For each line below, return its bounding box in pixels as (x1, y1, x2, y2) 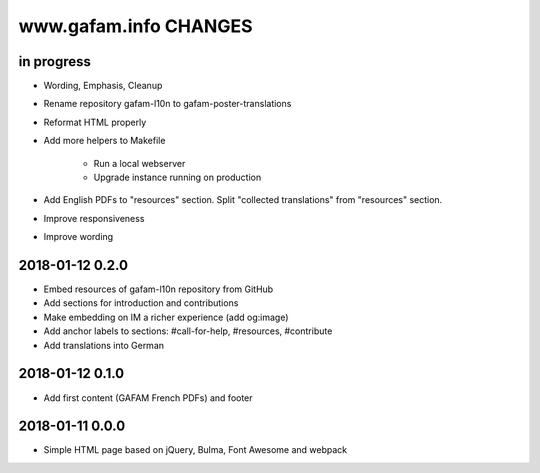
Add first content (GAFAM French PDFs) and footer (43, 391, 254, 404)
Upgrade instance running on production (93, 171, 262, 184)
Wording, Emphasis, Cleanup (43, 80, 163, 92)
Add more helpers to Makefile (43, 135, 166, 147)
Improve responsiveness (43, 212, 145, 224)
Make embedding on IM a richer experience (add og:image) (43, 311, 289, 323)
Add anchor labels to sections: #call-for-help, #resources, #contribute (43, 325, 333, 337)
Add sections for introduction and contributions (43, 297, 239, 309)
